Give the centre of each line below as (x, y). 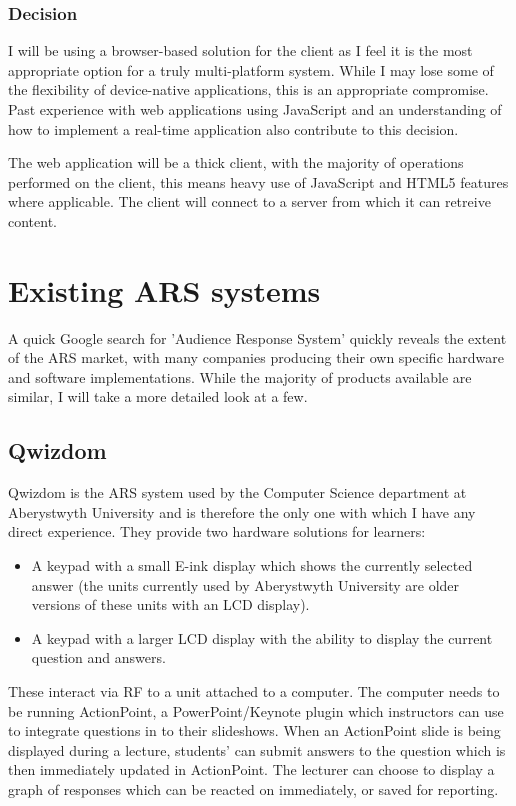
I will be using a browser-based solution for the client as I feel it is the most (240, 50)
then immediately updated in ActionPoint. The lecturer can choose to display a (251, 769)
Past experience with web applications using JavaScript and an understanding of (255, 109)
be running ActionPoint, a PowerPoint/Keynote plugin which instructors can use (256, 710)
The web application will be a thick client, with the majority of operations (236, 162)
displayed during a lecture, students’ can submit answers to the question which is (257, 749)
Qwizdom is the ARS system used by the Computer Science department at (237, 492)
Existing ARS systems (164, 289)
